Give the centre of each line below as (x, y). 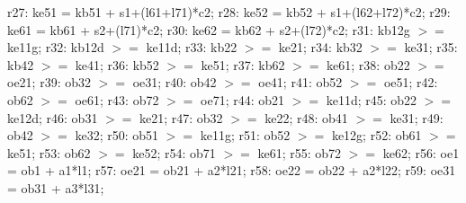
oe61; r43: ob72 (117, 99)
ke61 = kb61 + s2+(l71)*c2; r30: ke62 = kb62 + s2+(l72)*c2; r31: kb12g (209, 29)
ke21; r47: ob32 (181, 117)
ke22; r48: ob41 (306, 117)
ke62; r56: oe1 (421, 152)
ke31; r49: (417, 117)
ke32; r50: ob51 (117, 135)
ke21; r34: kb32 (320, 47)
